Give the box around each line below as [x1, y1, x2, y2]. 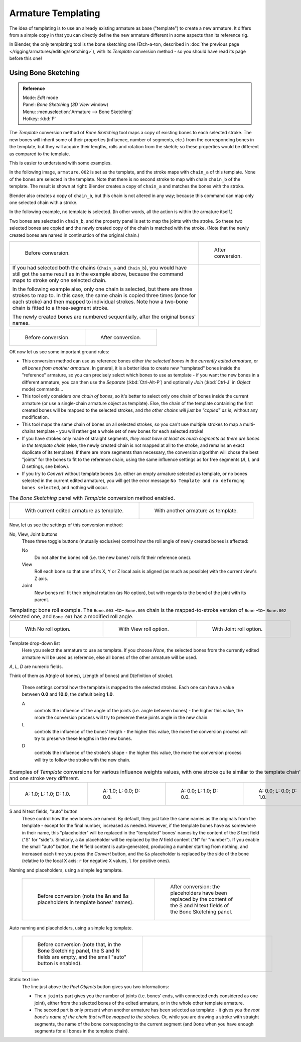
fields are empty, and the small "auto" [37, 954, 126, 961]
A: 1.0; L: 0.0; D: [103, 787, 140, 794]
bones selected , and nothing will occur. [22, 485, 109, 491]
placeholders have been [170, 889, 227, 896]
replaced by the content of [170, 895, 233, 902]
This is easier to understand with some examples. [9, 160, 112, 166]
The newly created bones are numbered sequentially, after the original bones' [12, 313, 196, 320]
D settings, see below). [22, 463, 70, 469]
